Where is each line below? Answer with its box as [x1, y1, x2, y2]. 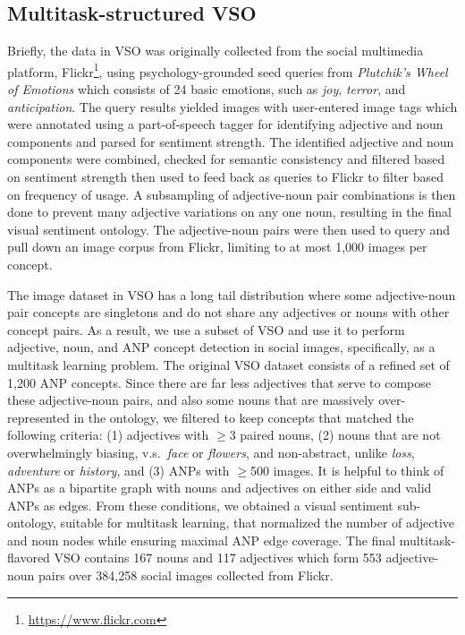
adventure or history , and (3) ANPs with [7, 460, 230, 479]
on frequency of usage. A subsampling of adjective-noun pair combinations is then [7, 184, 456, 203]
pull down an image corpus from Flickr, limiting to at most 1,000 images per [7, 237, 427, 256]
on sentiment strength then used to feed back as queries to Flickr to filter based [7, 167, 444, 186]
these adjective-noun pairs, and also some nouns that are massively [7, 390, 375, 409]
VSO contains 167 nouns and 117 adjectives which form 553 [54, 548, 382, 567]
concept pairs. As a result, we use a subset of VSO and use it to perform [7, 320, 405, 339]
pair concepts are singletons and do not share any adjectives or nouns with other [7, 303, 450, 322]
